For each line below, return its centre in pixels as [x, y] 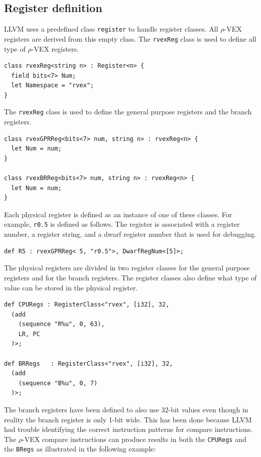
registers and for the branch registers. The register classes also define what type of [130, 277]
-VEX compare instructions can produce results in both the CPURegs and [134, 439]
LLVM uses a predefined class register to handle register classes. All [111, 29]
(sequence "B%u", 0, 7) [58, 383]
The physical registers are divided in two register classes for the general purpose [127, 268]
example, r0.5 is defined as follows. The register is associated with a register [122, 224]
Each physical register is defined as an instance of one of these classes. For [118, 214]
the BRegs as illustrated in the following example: [80, 449]
